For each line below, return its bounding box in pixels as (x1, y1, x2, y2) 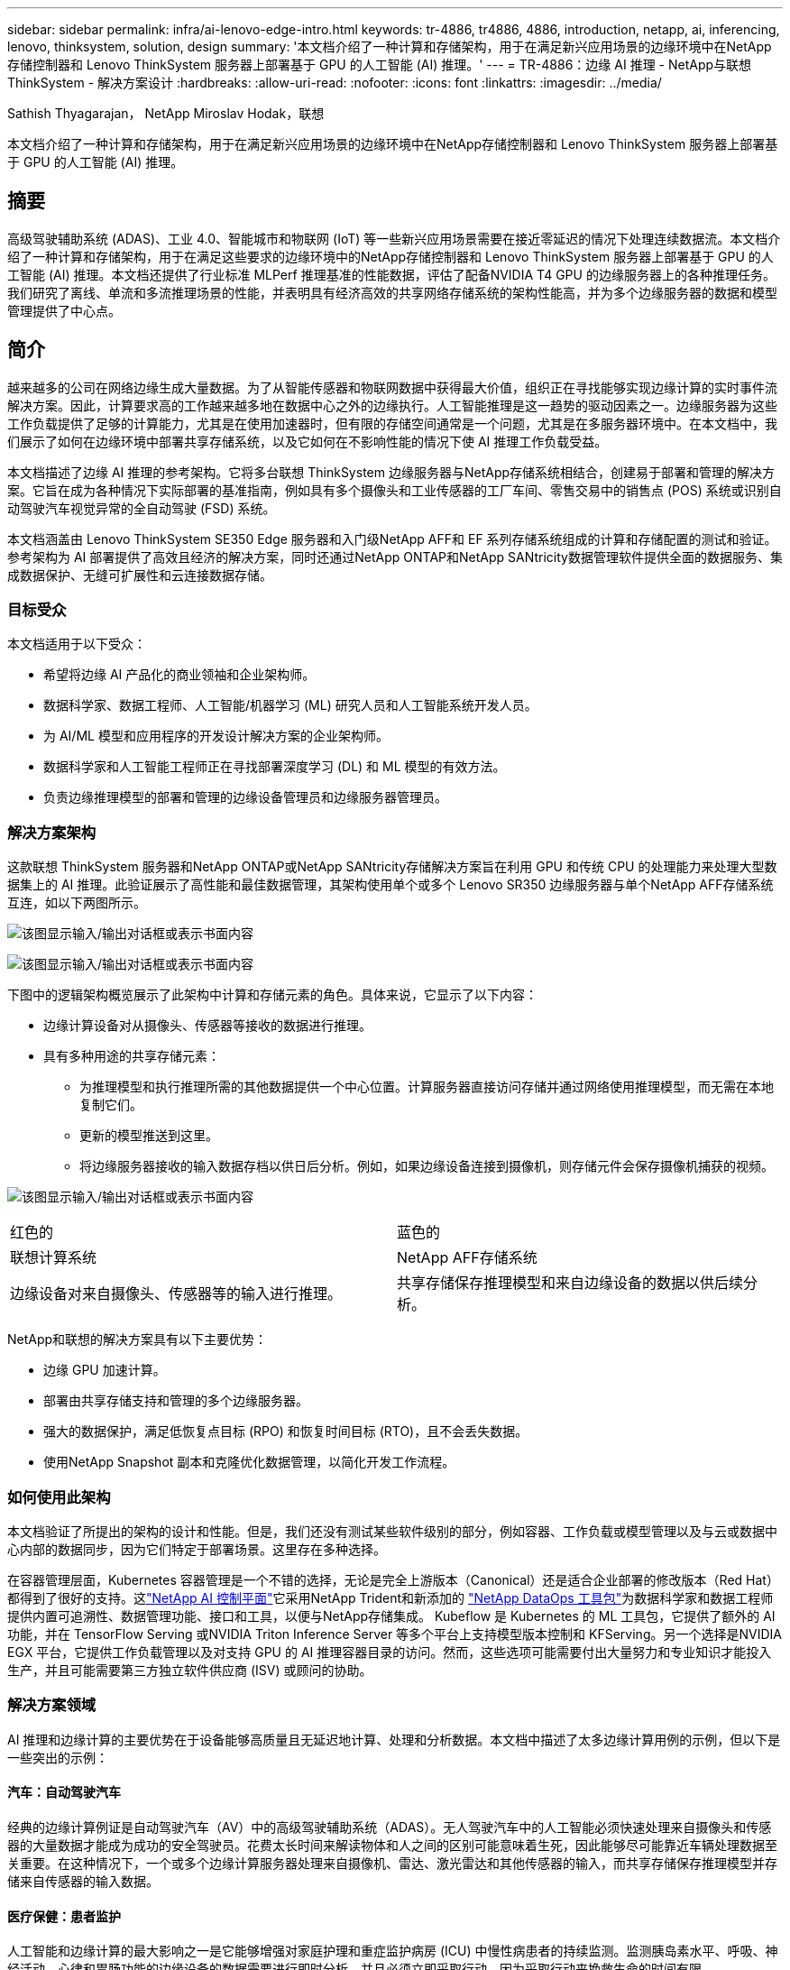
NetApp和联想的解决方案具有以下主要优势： (7, 1331, 268, 1348)
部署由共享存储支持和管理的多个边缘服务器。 (43, 1393, 308, 1409)
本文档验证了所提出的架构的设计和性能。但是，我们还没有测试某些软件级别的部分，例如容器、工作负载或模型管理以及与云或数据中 (7, 1523, 777, 1539)
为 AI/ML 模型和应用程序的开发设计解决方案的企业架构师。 (43, 728, 389, 744)
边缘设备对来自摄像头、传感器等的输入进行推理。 (10, 1284, 343, 1303)
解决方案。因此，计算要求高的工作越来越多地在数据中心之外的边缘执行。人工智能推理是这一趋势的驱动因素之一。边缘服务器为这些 (7, 397, 777, 413)
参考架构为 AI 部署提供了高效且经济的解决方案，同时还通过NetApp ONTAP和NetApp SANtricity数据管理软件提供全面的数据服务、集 (7, 548, 783, 565)
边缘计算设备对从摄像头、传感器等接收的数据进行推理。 (43, 1017, 372, 1034)
